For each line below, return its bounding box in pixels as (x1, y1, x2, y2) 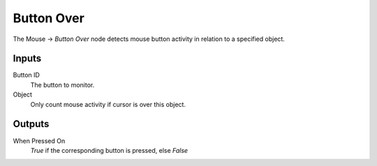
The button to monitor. (30, 81, 95, 89)
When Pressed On (13, 136, 66, 145)
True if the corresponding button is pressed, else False (30, 146, 188, 154)
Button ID (13, 71, 40, 79)
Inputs (13, 53, 42, 65)
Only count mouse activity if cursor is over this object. (30, 100, 186, 108)
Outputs (13, 118, 50, 130)
